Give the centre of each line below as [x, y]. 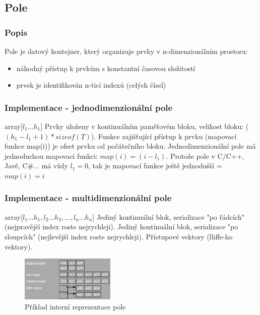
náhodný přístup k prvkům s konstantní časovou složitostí [106, 68]
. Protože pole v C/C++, [205, 155]
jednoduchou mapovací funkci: [51, 155]
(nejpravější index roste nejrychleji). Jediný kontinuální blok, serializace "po [121, 227]
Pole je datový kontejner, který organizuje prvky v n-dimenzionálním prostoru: [126, 51]
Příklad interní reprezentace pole [75, 306]
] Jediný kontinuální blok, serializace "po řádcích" [168, 216]
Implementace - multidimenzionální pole [88, 198]
